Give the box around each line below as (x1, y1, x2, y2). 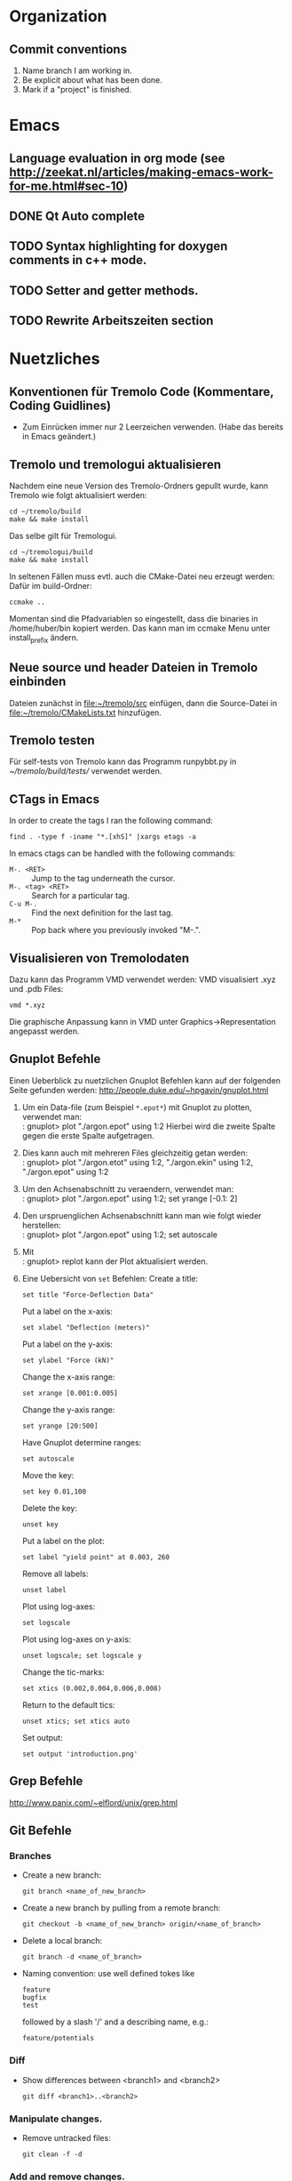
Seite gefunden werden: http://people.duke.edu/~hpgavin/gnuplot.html (9, 1084, 269, 1095)
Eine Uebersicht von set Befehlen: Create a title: (21, 1273, 198, 1284)
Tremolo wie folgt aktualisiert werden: (9, 489, 147, 500)
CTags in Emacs (9, 792, 100, 807)
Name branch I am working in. (21, 65, 133, 76)
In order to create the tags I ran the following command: (9, 816, 213, 826)
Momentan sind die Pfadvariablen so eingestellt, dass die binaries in (9, 613, 259, 624)
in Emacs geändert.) (21, 431, 97, 442)
